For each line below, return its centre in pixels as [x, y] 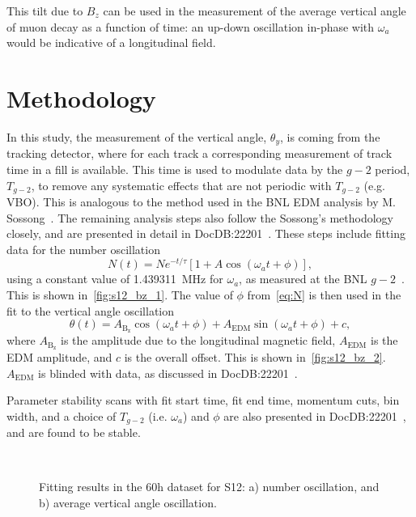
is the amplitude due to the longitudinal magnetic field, [198, 340]
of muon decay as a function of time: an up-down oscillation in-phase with [191, 26]
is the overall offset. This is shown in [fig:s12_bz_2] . [255, 356]
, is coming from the [330, 136]
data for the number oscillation [83, 249]
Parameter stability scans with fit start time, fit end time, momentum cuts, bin [203, 400]
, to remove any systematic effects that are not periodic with [181, 185]
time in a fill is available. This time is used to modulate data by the [175, 169]
